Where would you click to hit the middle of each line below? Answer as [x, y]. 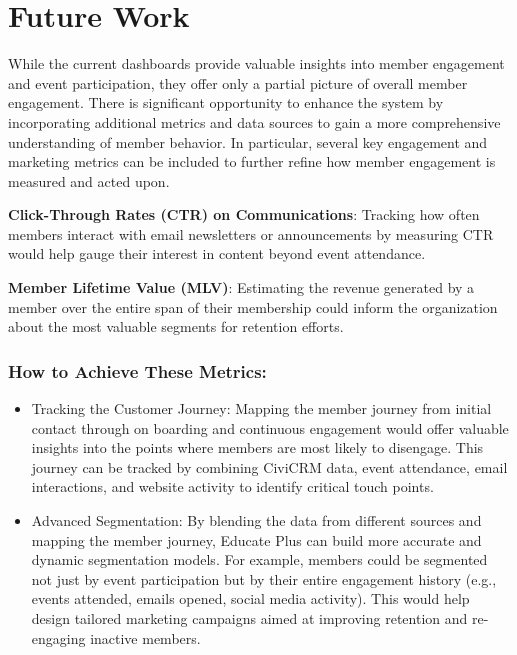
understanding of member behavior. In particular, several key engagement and [248, 141]
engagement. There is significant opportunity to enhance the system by [226, 102]
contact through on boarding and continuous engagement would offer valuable [270, 427]
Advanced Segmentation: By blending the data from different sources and [256, 520]
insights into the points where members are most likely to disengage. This [257, 447]
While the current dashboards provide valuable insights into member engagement [256, 63]
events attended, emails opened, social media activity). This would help [250, 598]
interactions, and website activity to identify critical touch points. [232, 486]
